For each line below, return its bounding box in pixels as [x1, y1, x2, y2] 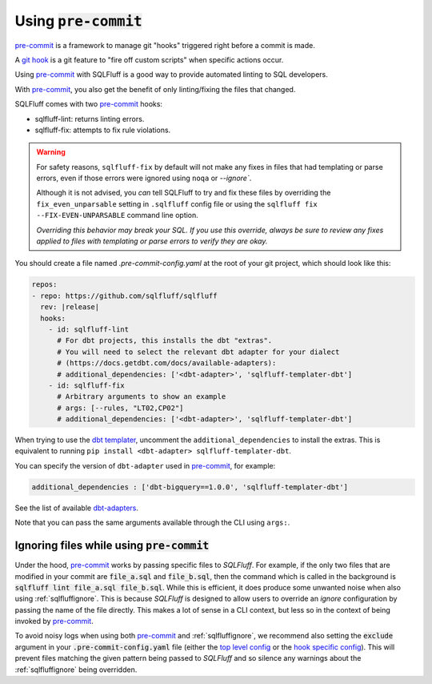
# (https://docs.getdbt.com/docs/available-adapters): [57, 359, 277, 368]
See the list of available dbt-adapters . [14, 503, 139, 513]
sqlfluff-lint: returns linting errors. [34, 114, 145, 123]
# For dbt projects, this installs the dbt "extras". [57, 336, 273, 345]
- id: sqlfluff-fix [48, 380, 126, 390]
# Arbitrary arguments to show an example [57, 392, 226, 401]
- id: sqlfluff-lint [48, 324, 130, 334]
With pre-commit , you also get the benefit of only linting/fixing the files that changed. [14, 84, 296, 94]
